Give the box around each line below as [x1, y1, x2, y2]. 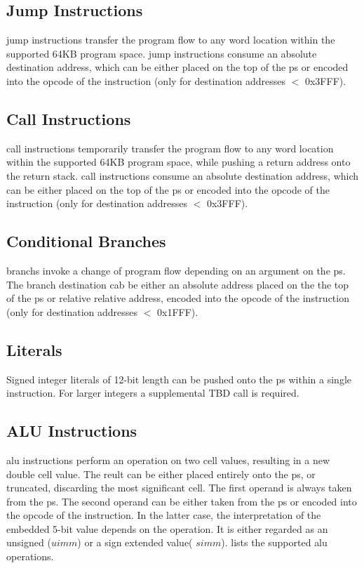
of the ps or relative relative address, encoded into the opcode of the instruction [6, 291, 349, 305]
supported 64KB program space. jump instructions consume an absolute [6, 46, 317, 60]
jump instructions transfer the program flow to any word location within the [6, 32, 335, 47]
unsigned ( [6, 535, 51, 550]
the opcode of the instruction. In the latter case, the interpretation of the [6, 508, 321, 522]
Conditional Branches [6, 230, 166, 252]
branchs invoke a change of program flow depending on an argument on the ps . [6, 263, 346, 277]
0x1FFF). [157, 304, 198, 319]
